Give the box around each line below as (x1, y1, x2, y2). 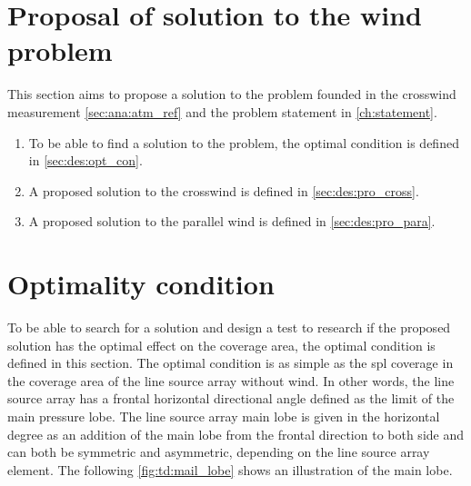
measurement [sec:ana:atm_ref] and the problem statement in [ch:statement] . (7, 102, 437, 121)
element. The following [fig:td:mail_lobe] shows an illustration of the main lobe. (7, 460, 453, 479)
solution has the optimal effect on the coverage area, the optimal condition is (7, 335, 436, 354)
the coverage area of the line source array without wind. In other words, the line (7, 371, 455, 390)
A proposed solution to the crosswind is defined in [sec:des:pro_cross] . (28, 181, 419, 200)
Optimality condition (7, 265, 275, 303)
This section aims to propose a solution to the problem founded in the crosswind (7, 84, 456, 104)
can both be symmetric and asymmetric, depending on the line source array (7, 442, 430, 461)
